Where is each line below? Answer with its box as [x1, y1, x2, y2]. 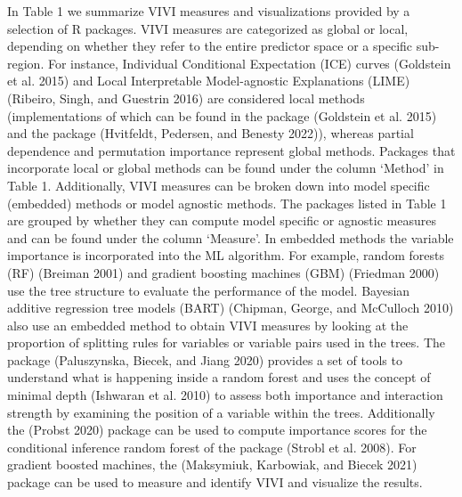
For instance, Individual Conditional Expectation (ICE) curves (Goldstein [47, 53, 451, 72]
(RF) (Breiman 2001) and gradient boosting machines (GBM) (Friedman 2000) [7, 263, 440, 281]
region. [7, 53, 45, 72]
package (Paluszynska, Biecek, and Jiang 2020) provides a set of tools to [7, 350, 402, 369]
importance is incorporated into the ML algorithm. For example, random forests [7, 246, 444, 265]
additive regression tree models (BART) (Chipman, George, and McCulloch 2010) [7, 298, 454, 317]
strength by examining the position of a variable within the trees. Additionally [7, 403, 435, 421]
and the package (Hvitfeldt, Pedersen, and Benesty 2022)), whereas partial [7, 124, 414, 143]
